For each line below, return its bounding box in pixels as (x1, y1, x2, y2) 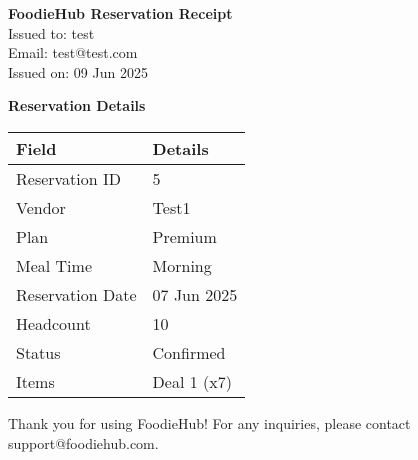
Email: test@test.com (8, 42, 138, 63)
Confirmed (152, 340, 226, 364)
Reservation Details (8, 95, 146, 116)
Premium (152, 224, 217, 248)
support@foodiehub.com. (8, 432, 159, 453)
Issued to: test (8, 22, 95, 43)
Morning (152, 253, 212, 277)
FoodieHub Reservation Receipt (8, 3, 233, 23)
